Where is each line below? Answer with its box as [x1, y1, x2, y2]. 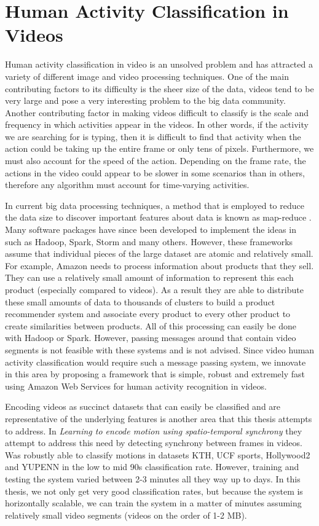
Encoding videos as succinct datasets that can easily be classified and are [5, 400, 281, 413]
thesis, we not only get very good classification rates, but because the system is [5, 484, 303, 497]
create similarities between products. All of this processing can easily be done [5, 319, 296, 332]
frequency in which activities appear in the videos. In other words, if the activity [5, 118, 309, 131]
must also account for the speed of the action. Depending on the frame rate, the [5, 154, 306, 167]
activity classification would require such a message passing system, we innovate [5, 355, 306, 368]
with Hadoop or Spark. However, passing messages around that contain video [5, 331, 296, 344]
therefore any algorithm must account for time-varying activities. [5, 178, 250, 191]
